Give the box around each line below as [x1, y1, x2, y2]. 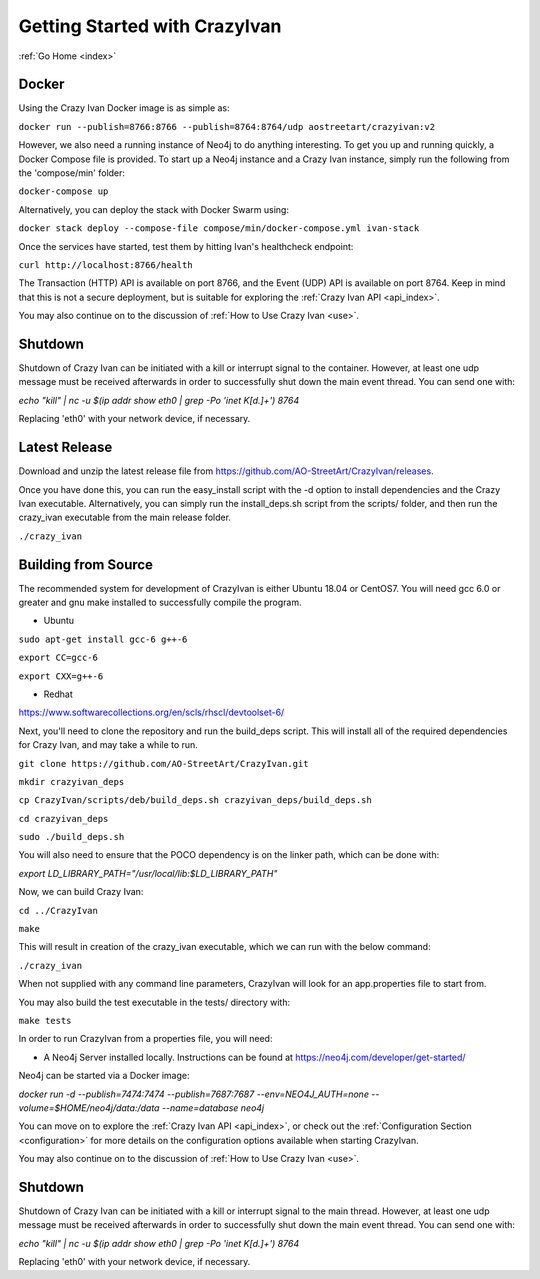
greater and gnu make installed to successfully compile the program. [18, 596, 302, 608]
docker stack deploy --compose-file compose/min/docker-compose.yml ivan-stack [18, 223, 420, 234]
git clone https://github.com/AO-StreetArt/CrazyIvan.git [18, 758, 309, 769]
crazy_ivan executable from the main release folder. [18, 511, 232, 524]
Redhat [43, 688, 74, 700]
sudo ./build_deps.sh [18, 831, 125, 843]
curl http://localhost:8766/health [18, 259, 194, 270]
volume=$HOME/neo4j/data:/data [18, 1101, 160, 1114]
